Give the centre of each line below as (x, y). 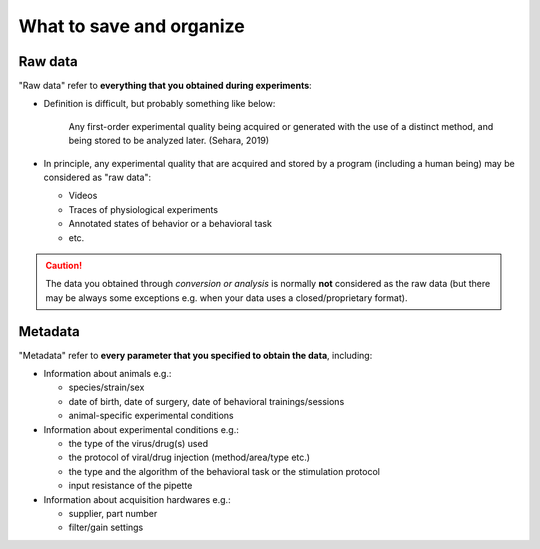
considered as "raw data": (97, 177)
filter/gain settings (106, 527)
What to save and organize (131, 26)
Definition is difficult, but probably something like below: (159, 104)
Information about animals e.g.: (107, 374)
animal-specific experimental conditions (151, 416)
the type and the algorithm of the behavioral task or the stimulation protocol (224, 471)
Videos (83, 196)
